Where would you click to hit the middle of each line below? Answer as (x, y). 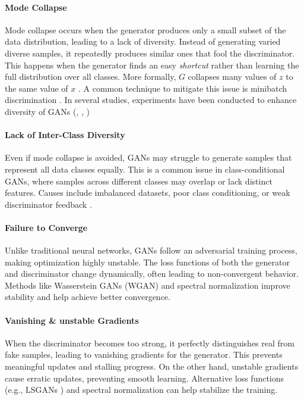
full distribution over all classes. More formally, (91, 76)
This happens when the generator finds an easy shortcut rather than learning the (152, 65)
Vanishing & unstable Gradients (72, 320)
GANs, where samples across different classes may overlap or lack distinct (139, 181)
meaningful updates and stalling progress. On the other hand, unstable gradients (152, 366)
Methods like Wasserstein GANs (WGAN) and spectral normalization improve (148, 285)
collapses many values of (232, 76)
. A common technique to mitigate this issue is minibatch (183, 88)
